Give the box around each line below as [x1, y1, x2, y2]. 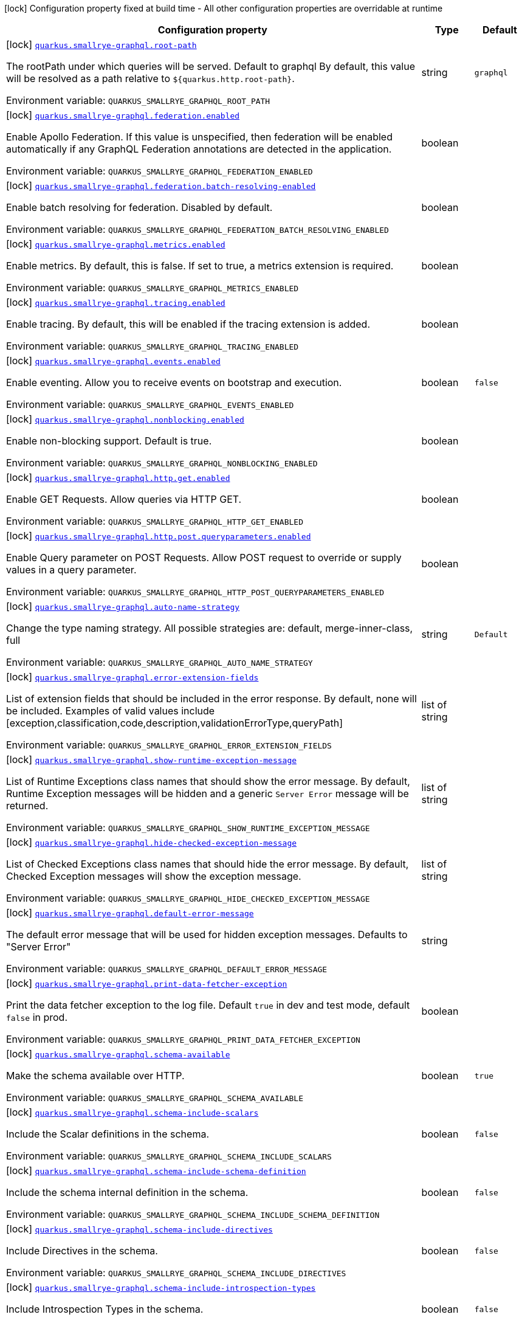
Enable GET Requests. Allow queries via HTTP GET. [6, 493, 242, 505]
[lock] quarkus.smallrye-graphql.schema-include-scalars [6, 1106, 259, 1118]
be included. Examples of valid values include [6, 705, 215, 717]
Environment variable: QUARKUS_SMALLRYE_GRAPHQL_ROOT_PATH [6, 94, 270, 106]
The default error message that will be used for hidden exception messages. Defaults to [6, 928, 408, 941]
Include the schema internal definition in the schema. [6, 1186, 249, 1198]
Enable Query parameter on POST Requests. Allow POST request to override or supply [6, 551, 402, 564]
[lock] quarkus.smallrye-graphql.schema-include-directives [6, 1223, 273, 1235]
